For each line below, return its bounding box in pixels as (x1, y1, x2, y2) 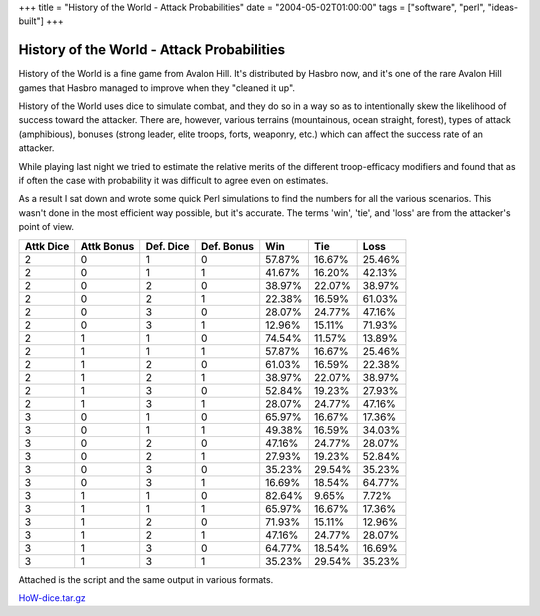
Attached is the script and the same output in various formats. (18, 573, 274, 585)
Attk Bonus (80, 239, 135, 253)
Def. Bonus (200, 239, 255, 253)
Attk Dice (24, 239, 70, 253)
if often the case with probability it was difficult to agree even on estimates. (18, 175, 329, 187)
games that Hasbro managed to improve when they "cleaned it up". (18, 81, 295, 94)
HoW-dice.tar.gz (18, 591, 87, 604)
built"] (18, 15, 45, 27)
